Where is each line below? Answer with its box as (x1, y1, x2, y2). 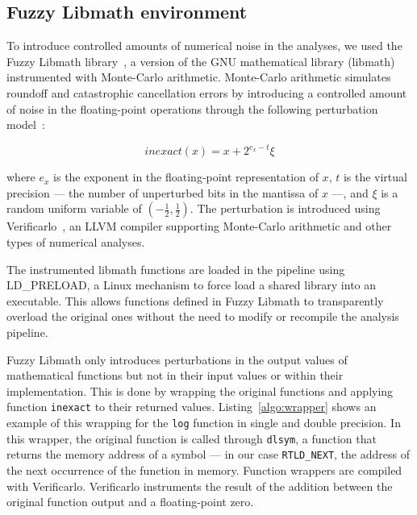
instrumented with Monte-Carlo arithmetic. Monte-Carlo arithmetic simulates (6, 69, 391, 85)
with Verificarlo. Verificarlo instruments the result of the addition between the (6, 477, 393, 494)
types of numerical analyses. (6, 234, 145, 251)
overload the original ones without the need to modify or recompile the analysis (6, 308, 399, 325)
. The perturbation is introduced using (190, 200, 381, 217)
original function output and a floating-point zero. (6, 493, 254, 510)
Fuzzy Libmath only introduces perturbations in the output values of (6, 351, 348, 368)
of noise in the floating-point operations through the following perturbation (6, 100, 378, 117)
